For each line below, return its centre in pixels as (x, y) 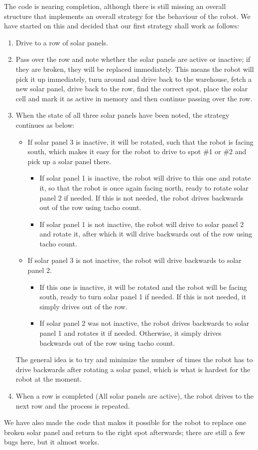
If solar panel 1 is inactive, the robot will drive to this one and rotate (145, 178)
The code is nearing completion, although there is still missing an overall (115, 6)
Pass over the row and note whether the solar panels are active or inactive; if (133, 59)
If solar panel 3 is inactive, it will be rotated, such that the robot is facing (140, 141)
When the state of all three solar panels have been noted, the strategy (123, 115)
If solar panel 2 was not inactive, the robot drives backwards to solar (144, 323)
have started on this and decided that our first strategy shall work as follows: (122, 26)
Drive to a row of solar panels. (62, 42)
